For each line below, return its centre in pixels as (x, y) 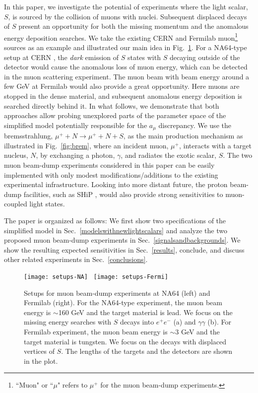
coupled (16, 204)
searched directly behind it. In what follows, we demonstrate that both (112, 105)
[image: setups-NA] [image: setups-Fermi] (96, 277)
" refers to (72, 385)
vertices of (39, 351)
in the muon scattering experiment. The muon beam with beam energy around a (127, 76)
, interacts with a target (215, 145)
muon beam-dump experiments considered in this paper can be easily (109, 165)
